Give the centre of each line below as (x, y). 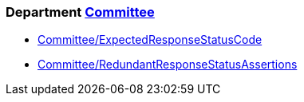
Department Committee (80, 12)
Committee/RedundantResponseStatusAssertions (168, 65)
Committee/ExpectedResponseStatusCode (150, 40)
